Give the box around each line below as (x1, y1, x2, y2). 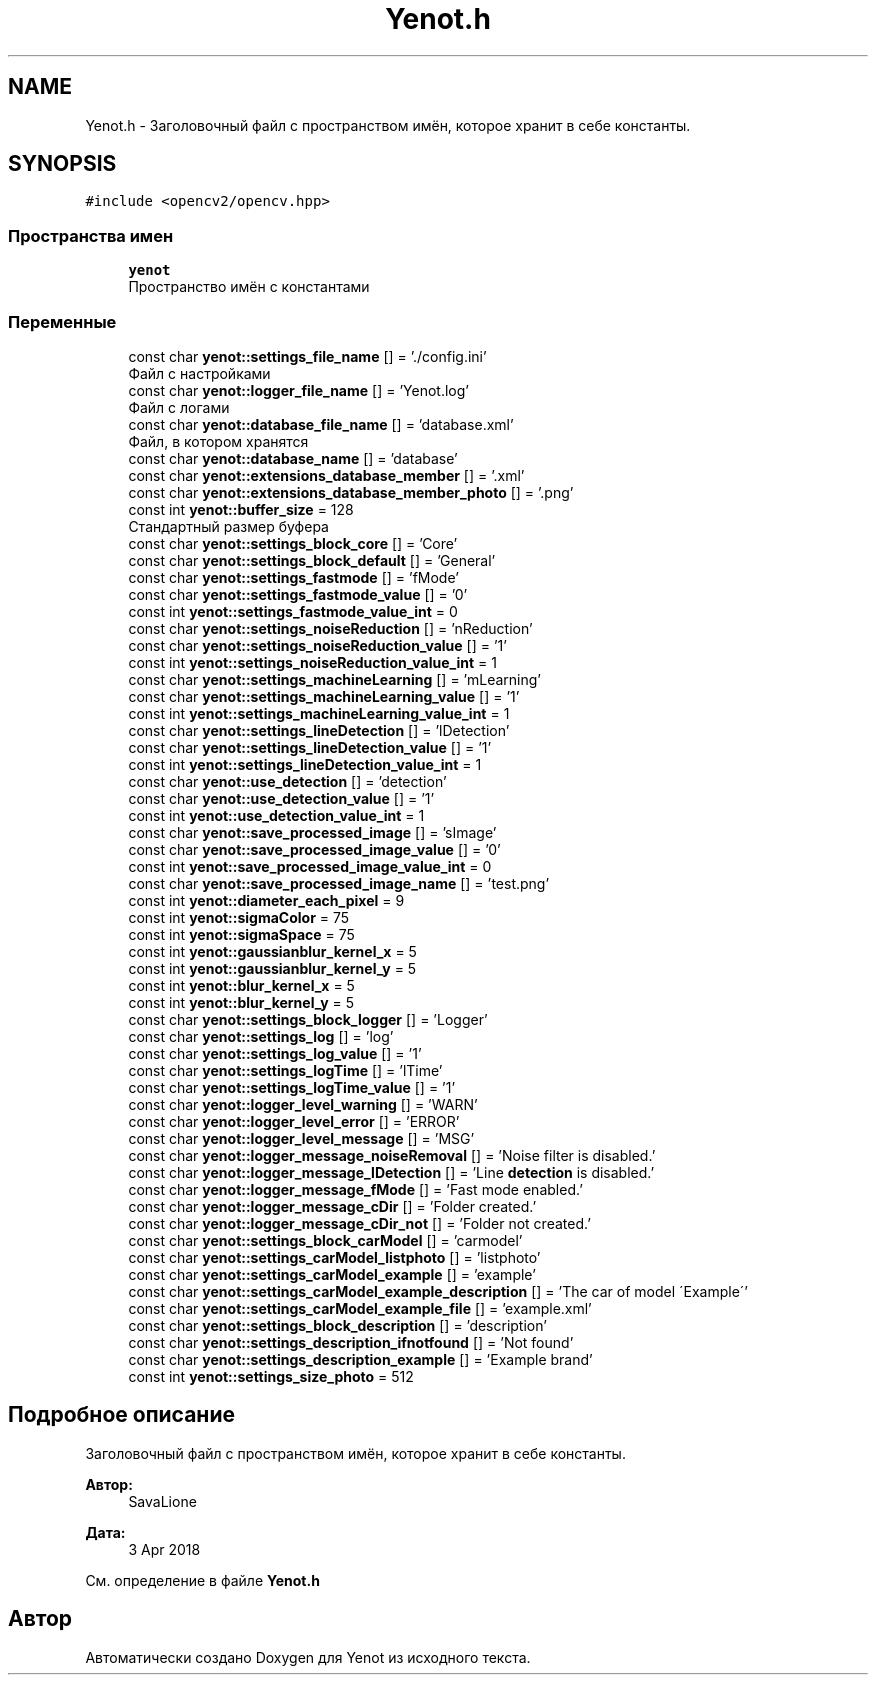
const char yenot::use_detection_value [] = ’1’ (128, 789, 435, 807)
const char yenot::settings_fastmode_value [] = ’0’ (128, 585, 468, 603)
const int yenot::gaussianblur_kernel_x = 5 (128, 942, 417, 960)
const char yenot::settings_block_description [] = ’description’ (128, 1316, 547, 1334)
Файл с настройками (128, 364, 271, 382)
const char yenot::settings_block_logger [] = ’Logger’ (128, 1010, 488, 1028)
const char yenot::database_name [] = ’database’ (128, 449, 458, 467)
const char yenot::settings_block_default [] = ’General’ (128, 551, 496, 569)
